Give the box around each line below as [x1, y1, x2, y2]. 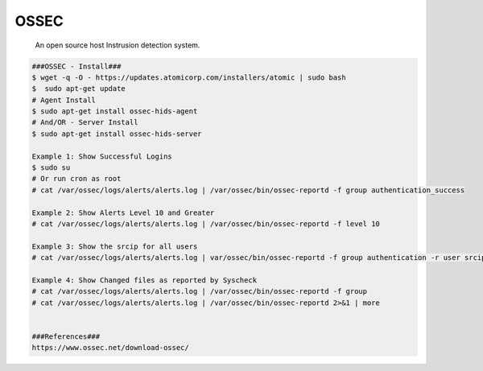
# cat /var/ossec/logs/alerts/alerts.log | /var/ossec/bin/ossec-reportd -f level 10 [31, 220, 380, 229]
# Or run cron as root [31, 174, 122, 183]
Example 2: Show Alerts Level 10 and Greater [31, 208, 215, 217]
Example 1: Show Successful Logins [31, 151, 172, 161]
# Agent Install [31, 95, 97, 105]
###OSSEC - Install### [31, 61, 122, 71]
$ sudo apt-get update [31, 85, 126, 93]
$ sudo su [31, 163, 71, 172]
